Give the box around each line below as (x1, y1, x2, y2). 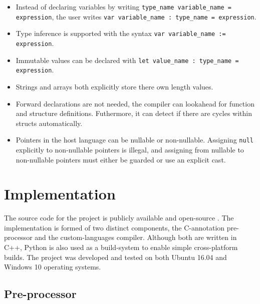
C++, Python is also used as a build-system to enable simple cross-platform (4, 242, 238, 252)
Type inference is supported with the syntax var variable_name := (16, 28, 226, 38)
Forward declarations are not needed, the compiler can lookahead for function (16, 98, 254, 108)
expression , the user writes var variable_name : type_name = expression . (16, 11, 256, 21)
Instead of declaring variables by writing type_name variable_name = (16, 1, 231, 11)
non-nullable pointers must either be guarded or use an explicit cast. (16, 154, 226, 164)
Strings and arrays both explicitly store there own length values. (16, 81, 213, 91)
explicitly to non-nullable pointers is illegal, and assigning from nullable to (16, 144, 244, 154)
